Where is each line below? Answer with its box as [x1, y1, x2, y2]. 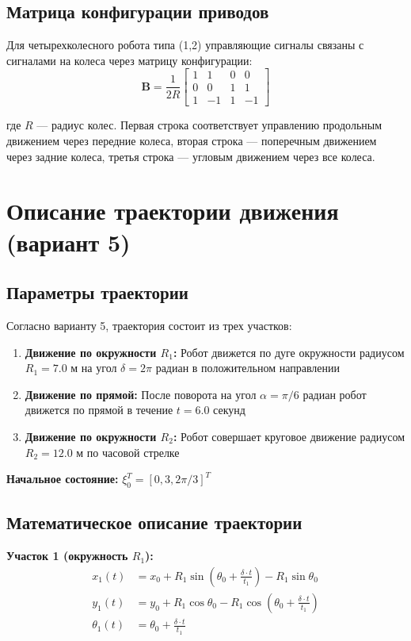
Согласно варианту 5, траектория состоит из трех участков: [6, 317, 292, 334]
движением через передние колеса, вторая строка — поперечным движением [6, 132, 377, 149]
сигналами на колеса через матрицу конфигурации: [6, 52, 253, 68]
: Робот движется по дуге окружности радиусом [173, 344, 405, 360]
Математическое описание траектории [6, 510, 303, 535]
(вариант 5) [6, 225, 131, 258]
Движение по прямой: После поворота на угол [25, 386, 257, 402]
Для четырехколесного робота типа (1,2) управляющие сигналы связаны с [6, 36, 364, 53]
